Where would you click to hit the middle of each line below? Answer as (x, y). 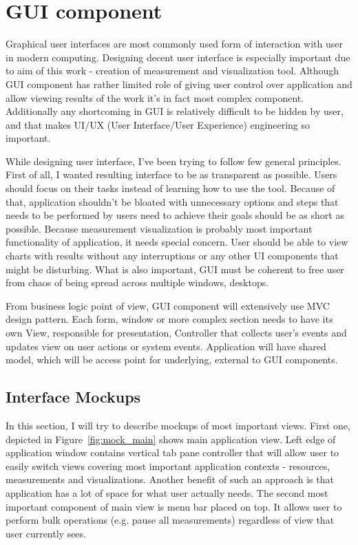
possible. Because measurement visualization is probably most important (159, 228)
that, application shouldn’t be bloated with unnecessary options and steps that (172, 201)
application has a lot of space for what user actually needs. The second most (167, 492)
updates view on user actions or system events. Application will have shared (166, 346)
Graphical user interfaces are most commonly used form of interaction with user (174, 44)
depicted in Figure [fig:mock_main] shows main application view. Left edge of (171, 439)
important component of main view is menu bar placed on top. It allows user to (174, 506)
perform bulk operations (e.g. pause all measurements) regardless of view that (170, 520)
